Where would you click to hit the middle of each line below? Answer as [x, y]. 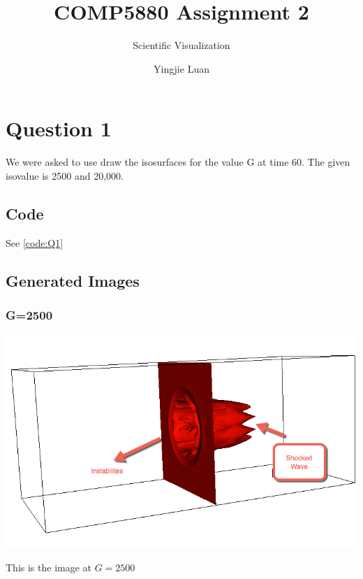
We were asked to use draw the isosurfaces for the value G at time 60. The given [178, 162]
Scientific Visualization [181, 45]
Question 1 [59, 128]
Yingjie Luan [181, 68]
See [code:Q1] [35, 242]
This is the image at [49, 567]
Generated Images [73, 280]
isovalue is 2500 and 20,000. [65, 175]
